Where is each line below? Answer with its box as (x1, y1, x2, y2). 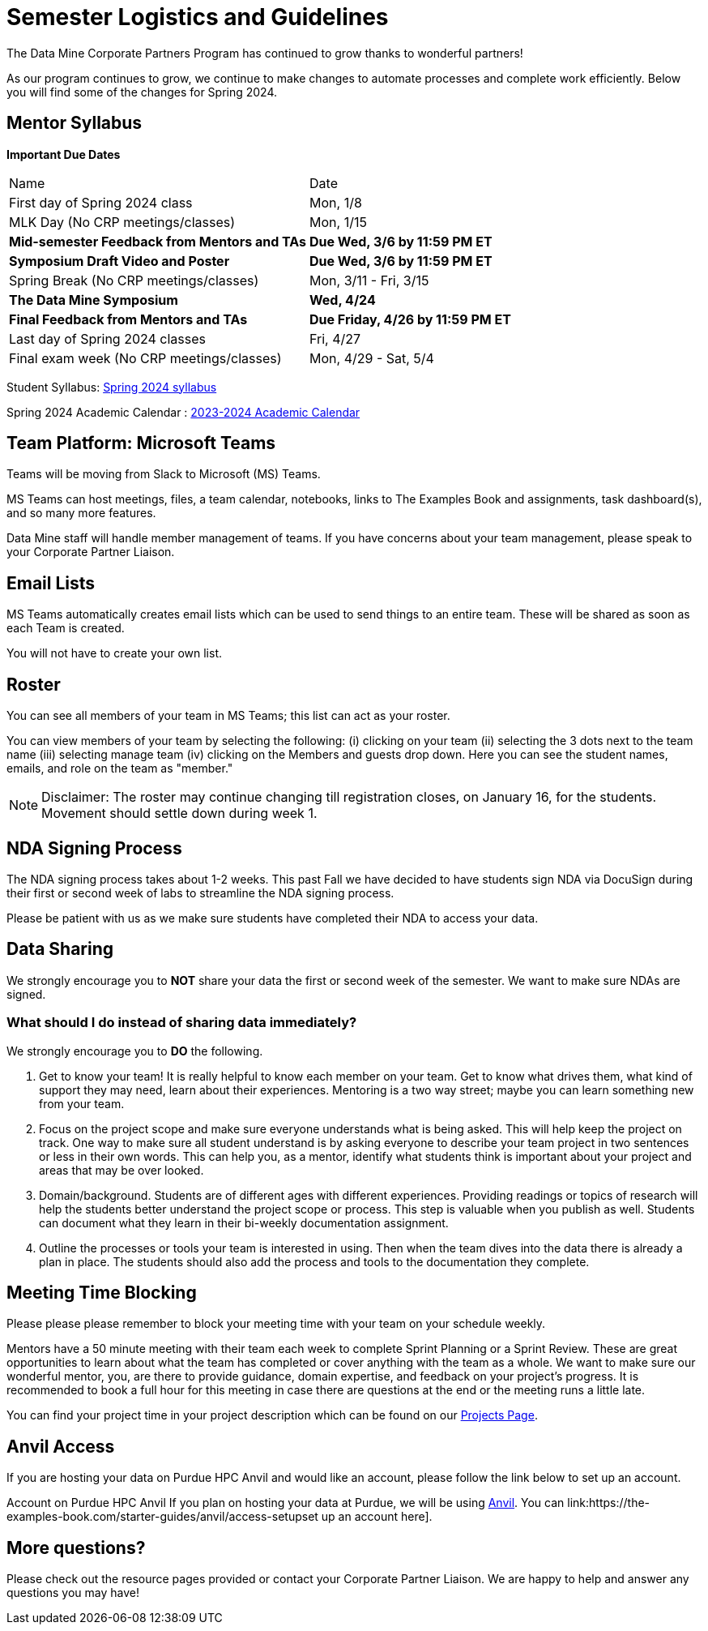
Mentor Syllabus (6, 113, 143, 134)
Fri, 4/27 (309, 330, 361, 347)
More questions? (6, 1537, 146, 1558)
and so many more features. (6, 506, 156, 520)
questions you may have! (6, 1586, 140, 1600)
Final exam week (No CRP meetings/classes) (9, 349, 282, 366)
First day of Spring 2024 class (9, 194, 193, 211)
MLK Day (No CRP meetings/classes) (9, 213, 235, 230)
